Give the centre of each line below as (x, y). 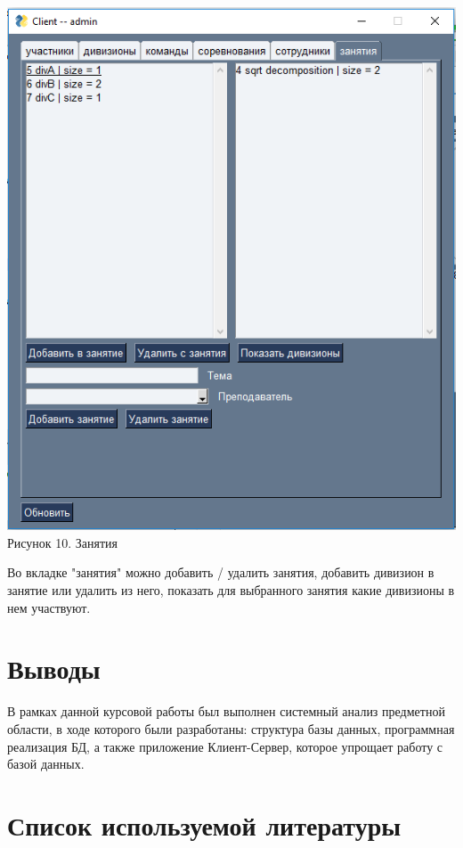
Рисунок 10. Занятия (63, 542)
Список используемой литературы (204, 824)
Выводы (54, 669)
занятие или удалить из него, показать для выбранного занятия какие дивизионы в (231, 590)
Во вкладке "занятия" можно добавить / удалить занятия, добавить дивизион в (221, 572)
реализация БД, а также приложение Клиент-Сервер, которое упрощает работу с (225, 746)
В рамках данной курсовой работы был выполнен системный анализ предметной (226, 711)
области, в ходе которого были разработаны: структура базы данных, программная (231, 728)
